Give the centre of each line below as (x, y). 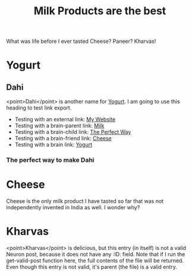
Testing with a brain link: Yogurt (53, 145)
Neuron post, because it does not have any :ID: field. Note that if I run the (96, 254)
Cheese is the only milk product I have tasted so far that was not (85, 201)
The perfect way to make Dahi (50, 160)
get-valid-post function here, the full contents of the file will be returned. (95, 261)
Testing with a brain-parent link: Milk (59, 126)
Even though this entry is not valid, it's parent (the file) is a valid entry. (92, 266)
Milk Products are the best (100, 11)
